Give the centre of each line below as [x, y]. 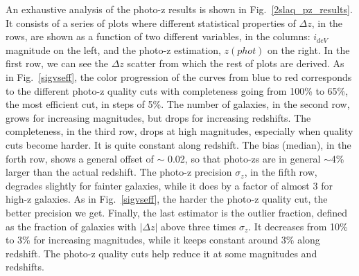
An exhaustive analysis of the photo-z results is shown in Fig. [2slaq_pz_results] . [179, 9]
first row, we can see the [57, 63]
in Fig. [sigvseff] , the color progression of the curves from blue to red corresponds [179, 76]
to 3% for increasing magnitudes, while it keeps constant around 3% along [163, 240]
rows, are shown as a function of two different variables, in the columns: [158, 36]
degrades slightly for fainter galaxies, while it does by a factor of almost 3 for [169, 185]
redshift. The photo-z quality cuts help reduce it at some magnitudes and [161, 253]
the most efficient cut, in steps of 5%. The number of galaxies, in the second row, [178, 104]
